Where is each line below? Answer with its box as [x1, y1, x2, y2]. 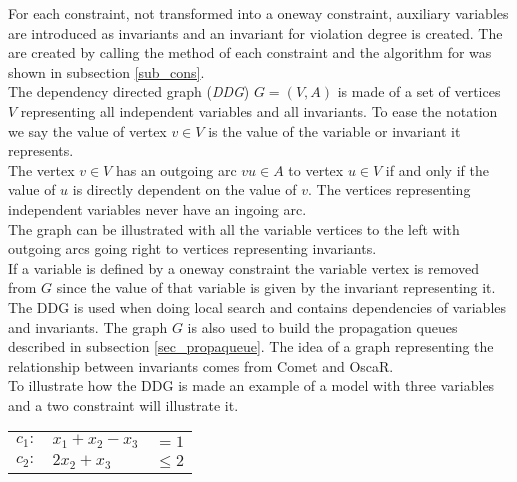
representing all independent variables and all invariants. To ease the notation [20, 100, 498, 121]
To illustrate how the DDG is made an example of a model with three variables [8, 375, 495, 396]
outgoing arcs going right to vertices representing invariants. [8, 238, 377, 259]
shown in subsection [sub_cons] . [8, 61, 205, 82]
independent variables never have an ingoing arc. [8, 198, 307, 219]
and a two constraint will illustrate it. [8, 394, 239, 415]
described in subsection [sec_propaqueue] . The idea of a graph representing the [8, 336, 494, 357]
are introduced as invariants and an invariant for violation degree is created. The [8, 22, 503, 43]
